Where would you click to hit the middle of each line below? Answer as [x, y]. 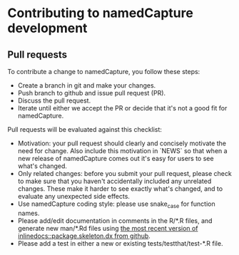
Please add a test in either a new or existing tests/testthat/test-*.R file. [120, 243]
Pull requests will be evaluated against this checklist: [85, 129]
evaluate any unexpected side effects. [74, 196]
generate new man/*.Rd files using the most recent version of [108, 228]
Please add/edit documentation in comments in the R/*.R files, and [115, 220]
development [47, 28]
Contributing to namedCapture [101, 13]
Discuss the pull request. [54, 100]
